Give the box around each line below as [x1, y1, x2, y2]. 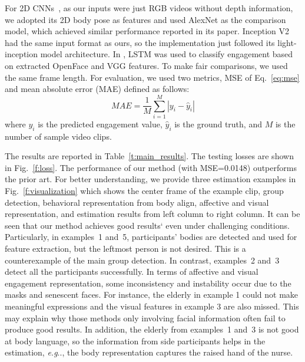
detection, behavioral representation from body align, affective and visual [5, 196, 269, 208]
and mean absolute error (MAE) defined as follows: [5, 83, 190, 95]
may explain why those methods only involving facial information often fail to [5, 311, 286, 324]
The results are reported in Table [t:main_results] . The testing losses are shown [5, 150, 294, 162]
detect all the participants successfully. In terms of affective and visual [5, 265, 258, 278]
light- [277, 36, 297, 48]
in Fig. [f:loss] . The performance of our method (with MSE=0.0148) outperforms [5, 161, 297, 173]
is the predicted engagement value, [38, 117, 163, 130]
